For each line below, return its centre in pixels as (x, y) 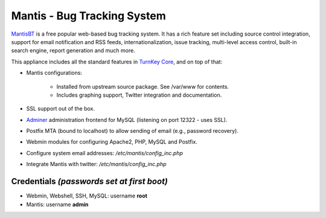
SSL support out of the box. (61, 109)
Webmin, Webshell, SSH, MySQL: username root (87, 196)
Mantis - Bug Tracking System (88, 16)
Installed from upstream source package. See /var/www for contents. (143, 86)
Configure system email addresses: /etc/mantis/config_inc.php (105, 153)
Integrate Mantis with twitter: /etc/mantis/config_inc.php (96, 164)
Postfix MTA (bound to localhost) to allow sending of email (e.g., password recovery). (132, 131)
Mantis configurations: (54, 73)
